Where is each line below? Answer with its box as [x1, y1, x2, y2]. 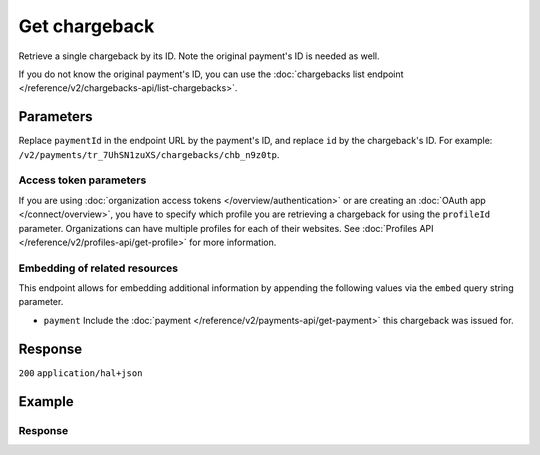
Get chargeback [18, 15, 155, 37]
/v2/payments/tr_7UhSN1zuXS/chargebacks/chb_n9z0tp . [18, 148, 280, 160]
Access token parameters [18, 173, 147, 187]
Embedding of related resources [18, 261, 179, 275]
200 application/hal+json [18, 367, 143, 379]
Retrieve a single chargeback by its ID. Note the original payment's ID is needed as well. [18, 50, 380, 62]
